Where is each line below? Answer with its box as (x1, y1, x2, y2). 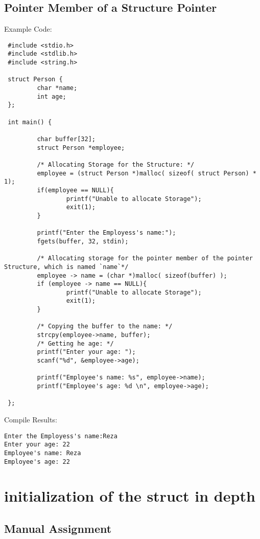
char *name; (37, 84, 78, 92)
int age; (37, 93, 66, 100)
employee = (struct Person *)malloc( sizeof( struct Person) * (37, 169, 256, 177)
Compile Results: (4, 414, 57, 425)
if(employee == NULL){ (37, 186, 114, 194)
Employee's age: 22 (4, 458, 70, 465)
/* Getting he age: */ (37, 340, 114, 347)
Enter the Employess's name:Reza (4, 432, 117, 440)
